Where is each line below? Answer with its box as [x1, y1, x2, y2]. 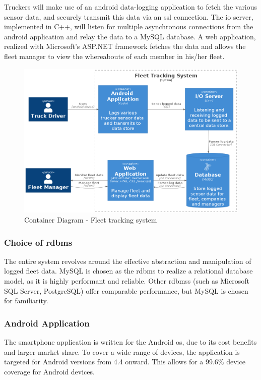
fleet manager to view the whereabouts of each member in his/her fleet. [4, 50, 225, 61]
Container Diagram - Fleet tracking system [24, 214, 157, 225]
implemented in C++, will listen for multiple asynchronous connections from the [4, 21, 253, 32]
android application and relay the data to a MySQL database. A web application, [4, 31, 256, 41]
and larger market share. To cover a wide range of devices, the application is [4, 346, 240, 357]
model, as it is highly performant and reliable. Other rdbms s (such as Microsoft [4, 276, 249, 286]
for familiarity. [4, 295, 48, 306]
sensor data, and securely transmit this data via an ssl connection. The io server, [4, 11, 253, 22]
